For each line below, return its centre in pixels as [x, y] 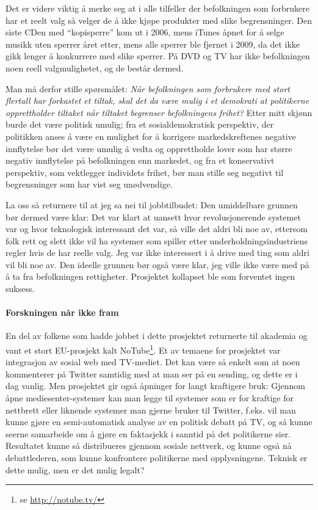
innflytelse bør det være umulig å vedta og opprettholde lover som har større [149, 148]
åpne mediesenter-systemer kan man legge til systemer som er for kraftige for [150, 398]
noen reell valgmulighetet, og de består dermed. [95, 67]
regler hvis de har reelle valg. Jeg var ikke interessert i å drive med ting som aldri [157, 253]
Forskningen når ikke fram [62, 312]
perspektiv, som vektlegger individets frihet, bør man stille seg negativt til [145, 172]
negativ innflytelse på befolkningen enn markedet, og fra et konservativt [140, 160]
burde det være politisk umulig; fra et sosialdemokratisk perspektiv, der [140, 124]
